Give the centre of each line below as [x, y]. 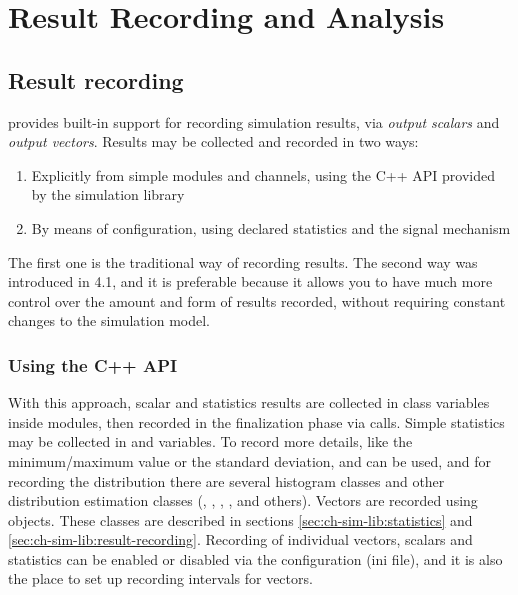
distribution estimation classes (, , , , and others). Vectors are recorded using [243, 500]
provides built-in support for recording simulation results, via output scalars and [254, 121]
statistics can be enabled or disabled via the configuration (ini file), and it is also [255, 558]
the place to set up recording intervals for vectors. [160, 578]
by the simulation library [108, 194]
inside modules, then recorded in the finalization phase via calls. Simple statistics [256, 421]
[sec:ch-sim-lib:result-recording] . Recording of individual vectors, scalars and [240, 539]
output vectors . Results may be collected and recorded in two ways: [213, 141]
